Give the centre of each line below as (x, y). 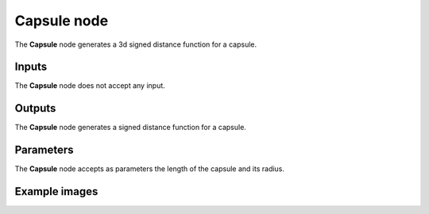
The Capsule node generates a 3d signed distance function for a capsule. (136, 44)
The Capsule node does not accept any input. (90, 86)
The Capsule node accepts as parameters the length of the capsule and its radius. (150, 169)
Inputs (31, 67)
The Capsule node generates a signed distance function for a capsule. (130, 128)
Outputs (35, 108)
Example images (56, 191)
